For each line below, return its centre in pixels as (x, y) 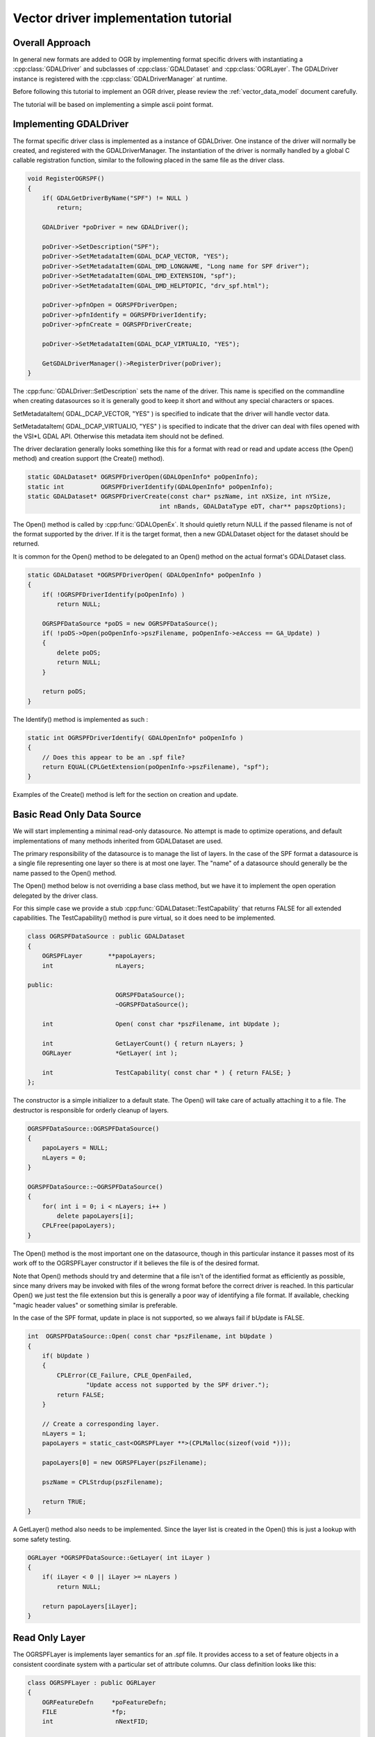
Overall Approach (52, 43)
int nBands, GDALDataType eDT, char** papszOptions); (253, 506)
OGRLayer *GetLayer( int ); (110, 1053)
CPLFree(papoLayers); (79, 1226)
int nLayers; (93, 965)
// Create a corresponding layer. (101, 1424)
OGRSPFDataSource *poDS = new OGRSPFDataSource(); (130, 623)
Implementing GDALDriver (71, 124)
